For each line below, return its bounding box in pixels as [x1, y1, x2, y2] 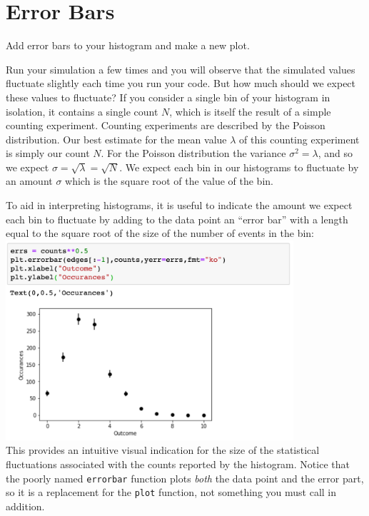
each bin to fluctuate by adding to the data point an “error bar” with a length [6, 211, 348, 226]
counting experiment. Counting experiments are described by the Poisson [6, 118, 325, 133]
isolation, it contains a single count [6, 103, 158, 118]
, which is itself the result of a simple [169, 103, 331, 118]
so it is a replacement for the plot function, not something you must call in [6, 485, 337, 500]
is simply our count [6, 146, 90, 161]
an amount [6, 173, 53, 188]
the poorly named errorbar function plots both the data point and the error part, [6, 470, 364, 485]
